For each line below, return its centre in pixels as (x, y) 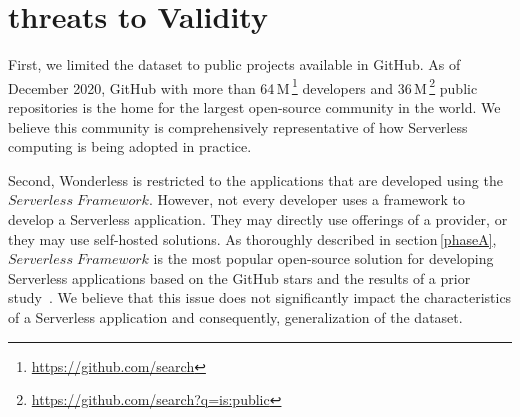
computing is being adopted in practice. (130, 146)
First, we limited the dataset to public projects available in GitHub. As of (234, 64)
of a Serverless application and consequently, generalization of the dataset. (235, 316)
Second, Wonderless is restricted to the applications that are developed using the (255, 179)
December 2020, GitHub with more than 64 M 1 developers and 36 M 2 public (243, 86)
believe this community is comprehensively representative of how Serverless (238, 126)
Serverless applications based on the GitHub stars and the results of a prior (239, 277)
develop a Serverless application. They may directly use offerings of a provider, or (258, 218)
